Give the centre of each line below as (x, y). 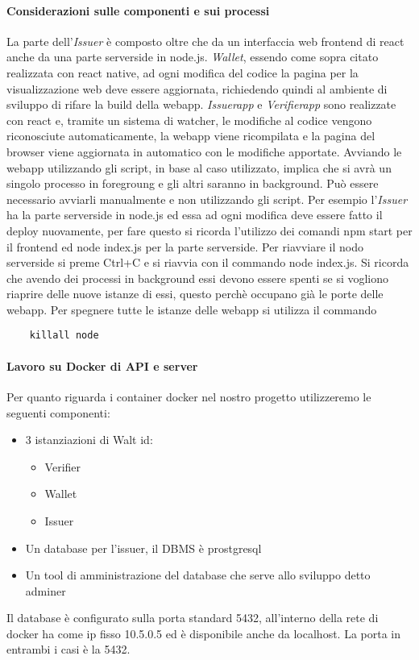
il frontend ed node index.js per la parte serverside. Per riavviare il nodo (185, 246)
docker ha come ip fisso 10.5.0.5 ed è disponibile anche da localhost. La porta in (204, 633)
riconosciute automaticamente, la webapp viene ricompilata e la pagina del (191, 136)
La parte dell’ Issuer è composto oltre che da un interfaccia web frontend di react (205, 41)
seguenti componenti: (58, 412)
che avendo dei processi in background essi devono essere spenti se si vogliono (198, 278)
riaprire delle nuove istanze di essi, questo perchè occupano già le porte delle (195, 294)
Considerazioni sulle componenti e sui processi (138, 10)
